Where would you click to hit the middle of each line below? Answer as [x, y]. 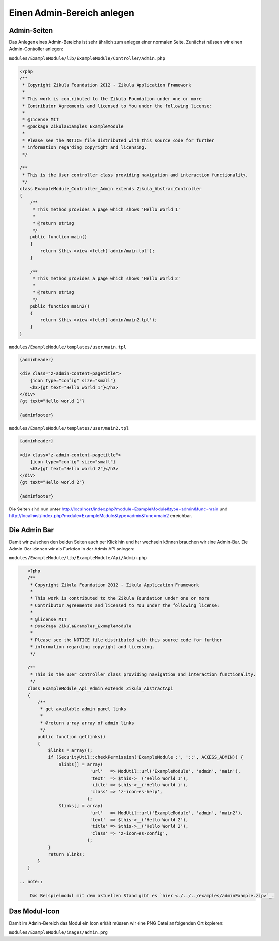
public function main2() [60, 306]
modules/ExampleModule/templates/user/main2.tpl [69, 428]
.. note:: [31, 882]
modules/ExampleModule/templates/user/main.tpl [68, 347]
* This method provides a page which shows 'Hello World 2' [106, 278]
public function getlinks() [71, 737]
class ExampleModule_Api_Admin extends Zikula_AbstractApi [100, 688]
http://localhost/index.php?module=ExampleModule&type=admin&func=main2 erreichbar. [101, 516]
